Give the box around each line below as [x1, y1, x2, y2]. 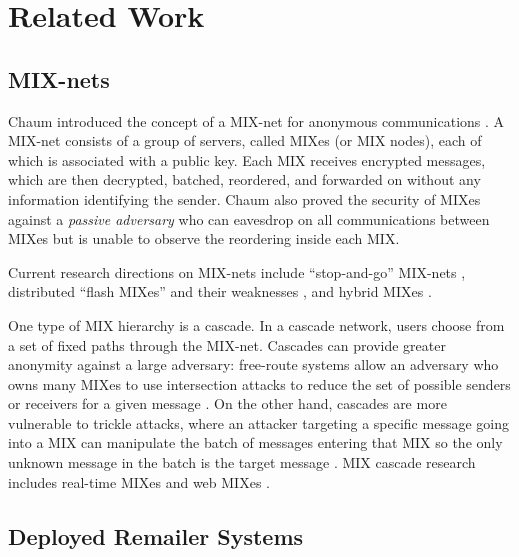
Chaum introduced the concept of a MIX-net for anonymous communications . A [8, 110, 505, 131]
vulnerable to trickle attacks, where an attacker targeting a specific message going [8, 412, 509, 433]
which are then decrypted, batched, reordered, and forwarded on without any [8, 169, 481, 190]
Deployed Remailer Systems [8, 520, 304, 551]
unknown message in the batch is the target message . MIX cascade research [8, 452, 476, 473]
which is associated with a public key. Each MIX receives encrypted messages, [8, 149, 486, 170]
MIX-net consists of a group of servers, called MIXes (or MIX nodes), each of [8, 130, 482, 151]
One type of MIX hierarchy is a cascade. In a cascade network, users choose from [8, 314, 505, 335]
